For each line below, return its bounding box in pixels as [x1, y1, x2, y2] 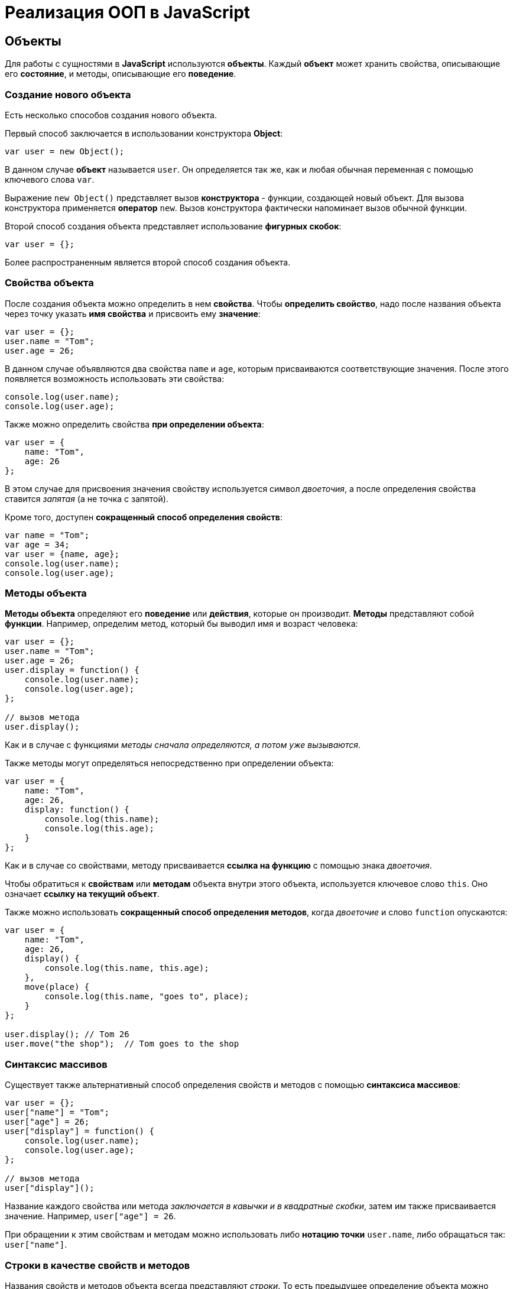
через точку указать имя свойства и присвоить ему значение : [5, 308, 261, 319]
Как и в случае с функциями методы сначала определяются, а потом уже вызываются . [5, 740, 361, 750]
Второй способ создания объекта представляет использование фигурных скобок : [5, 221, 342, 231]
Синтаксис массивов [5, 1058, 108, 1070]
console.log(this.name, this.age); [44, 963, 209, 973]
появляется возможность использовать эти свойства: [5, 373, 225, 384]
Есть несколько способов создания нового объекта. [5, 109, 217, 120]
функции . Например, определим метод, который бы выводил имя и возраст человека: [5, 618, 358, 629]
